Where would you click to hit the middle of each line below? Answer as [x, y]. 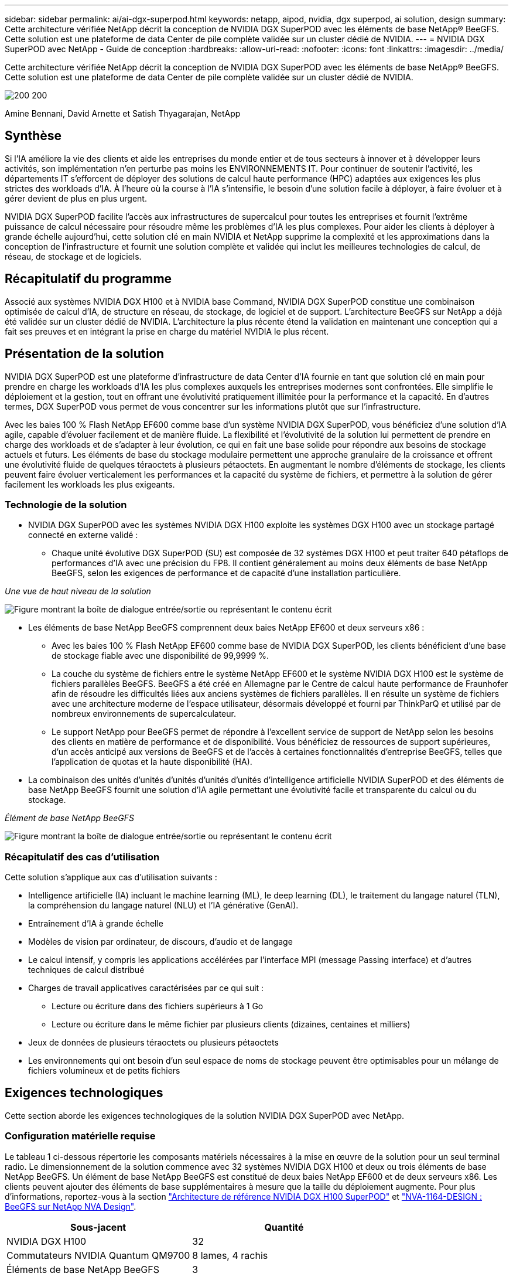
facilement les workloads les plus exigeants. [90, 484]
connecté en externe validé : [83, 535]
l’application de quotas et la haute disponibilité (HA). [152, 762]
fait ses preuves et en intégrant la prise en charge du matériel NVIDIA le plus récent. [167, 331]
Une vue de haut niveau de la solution [78, 591]
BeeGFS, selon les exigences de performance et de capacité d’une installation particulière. [226, 573]
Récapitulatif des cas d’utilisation [82, 857]
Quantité [284, 1227]
